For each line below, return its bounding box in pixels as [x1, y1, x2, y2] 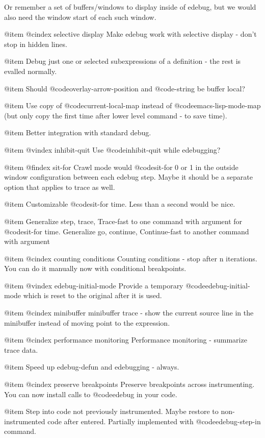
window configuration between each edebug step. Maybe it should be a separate [4, 172, 253, 182]
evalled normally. [4, 65, 57, 76]
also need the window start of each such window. [4, 11, 156, 22]
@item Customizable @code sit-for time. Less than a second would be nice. [4, 199, 235, 209]
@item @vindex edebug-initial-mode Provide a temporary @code [4, 280, 205, 290]
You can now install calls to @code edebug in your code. [4, 388, 177, 399]
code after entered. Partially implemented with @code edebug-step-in [47, 416, 261, 426]
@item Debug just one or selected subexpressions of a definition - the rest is [4, 56, 241, 66]
